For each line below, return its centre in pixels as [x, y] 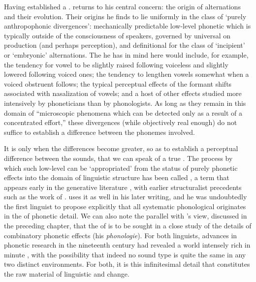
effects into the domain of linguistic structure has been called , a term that [117, 177]
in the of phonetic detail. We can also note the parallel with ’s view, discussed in [126, 216]
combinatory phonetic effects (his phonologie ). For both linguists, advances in [121, 235]
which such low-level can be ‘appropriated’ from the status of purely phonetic [121, 168]
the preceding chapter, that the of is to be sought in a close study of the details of [128, 226]
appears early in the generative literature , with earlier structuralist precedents [123, 187]
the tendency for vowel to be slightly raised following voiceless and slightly [116, 64]
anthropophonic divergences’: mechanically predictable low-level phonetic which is [128, 26]
